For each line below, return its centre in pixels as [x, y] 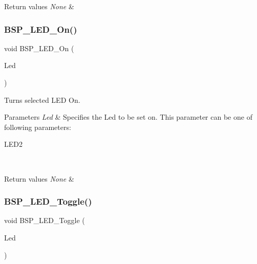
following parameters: [38, 127]
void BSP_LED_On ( [39, 48]
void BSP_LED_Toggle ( [45, 220]
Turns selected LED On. [42, 100]
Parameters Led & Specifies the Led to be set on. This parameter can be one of [128, 117]
